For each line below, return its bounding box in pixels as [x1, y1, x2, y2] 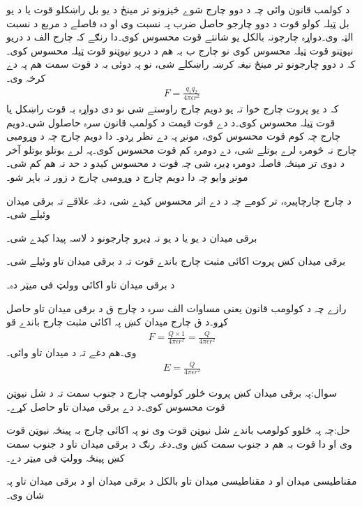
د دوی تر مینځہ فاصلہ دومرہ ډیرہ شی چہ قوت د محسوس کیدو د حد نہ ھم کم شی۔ [6, 156, 345, 170]
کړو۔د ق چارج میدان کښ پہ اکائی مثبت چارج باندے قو [6, 314, 228, 329]
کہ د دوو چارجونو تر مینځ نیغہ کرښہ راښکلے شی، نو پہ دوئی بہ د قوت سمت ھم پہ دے [6, 57, 356, 71]
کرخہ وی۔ [6, 70, 46, 84]
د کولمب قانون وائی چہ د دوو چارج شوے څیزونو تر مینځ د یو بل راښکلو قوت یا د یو [6, 2, 350, 16]
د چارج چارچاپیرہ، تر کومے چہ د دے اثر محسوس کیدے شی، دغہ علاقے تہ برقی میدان [6, 193, 352, 207]
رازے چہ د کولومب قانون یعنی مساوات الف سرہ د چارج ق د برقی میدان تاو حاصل [6, 300, 347, 315]
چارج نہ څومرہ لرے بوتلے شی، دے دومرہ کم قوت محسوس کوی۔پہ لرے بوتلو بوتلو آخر [6, 142, 357, 156]
